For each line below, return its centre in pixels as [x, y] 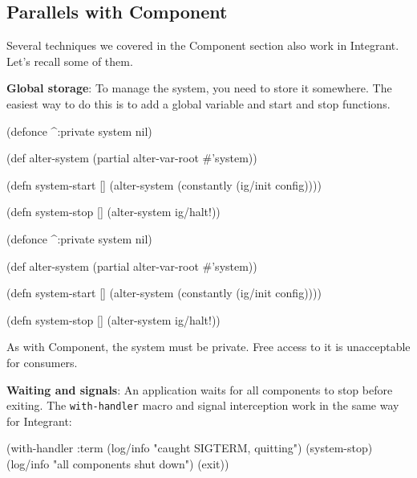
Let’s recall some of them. [70, 61]
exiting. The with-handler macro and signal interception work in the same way [203, 405]
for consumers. [42, 362]
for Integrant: [39, 421]
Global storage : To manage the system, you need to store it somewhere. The [199, 88]
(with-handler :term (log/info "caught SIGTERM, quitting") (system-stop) [190, 448]
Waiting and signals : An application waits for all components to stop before [200, 389]
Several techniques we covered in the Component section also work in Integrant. [203, 45]
